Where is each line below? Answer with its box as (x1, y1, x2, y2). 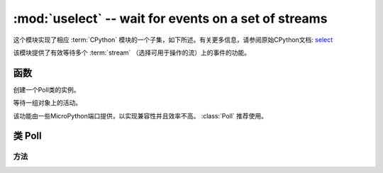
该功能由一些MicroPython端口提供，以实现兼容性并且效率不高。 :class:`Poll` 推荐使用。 (13, 111, 268, 120)
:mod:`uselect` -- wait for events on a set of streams (13, 11, 328, 26)
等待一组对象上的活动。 (13, 99, 82, 107)
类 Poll (13, 130, 42, 142)
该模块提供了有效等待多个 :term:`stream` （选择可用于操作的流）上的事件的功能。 (13, 48, 251, 57)
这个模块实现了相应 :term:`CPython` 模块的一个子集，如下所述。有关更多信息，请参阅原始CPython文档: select (13, 35, 333, 44)
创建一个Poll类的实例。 (13, 85, 81, 94)
